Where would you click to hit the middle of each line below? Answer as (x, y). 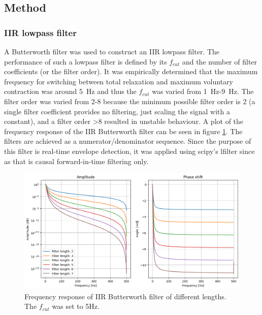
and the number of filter (220, 61)
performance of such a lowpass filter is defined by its (86, 61)
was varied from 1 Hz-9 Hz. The (203, 91)
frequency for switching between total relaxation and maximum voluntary (119, 81)
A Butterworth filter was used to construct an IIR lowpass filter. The (112, 51)
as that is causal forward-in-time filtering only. (76, 161)
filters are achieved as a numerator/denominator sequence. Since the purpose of (128, 141)
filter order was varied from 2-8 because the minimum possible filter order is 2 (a (130, 101)
